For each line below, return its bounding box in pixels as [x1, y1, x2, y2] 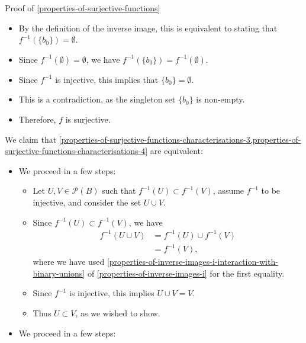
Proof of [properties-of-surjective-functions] [5, 2, 160, 14]
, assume [212, 184, 244, 197]
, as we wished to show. [75, 306, 160, 319]
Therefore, [18, 113, 56, 125]
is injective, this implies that [55, 73, 159, 85]
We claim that [5, 133, 57, 145]
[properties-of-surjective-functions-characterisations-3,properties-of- [59, 133, 301, 145]
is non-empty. [196, 93, 245, 105]
